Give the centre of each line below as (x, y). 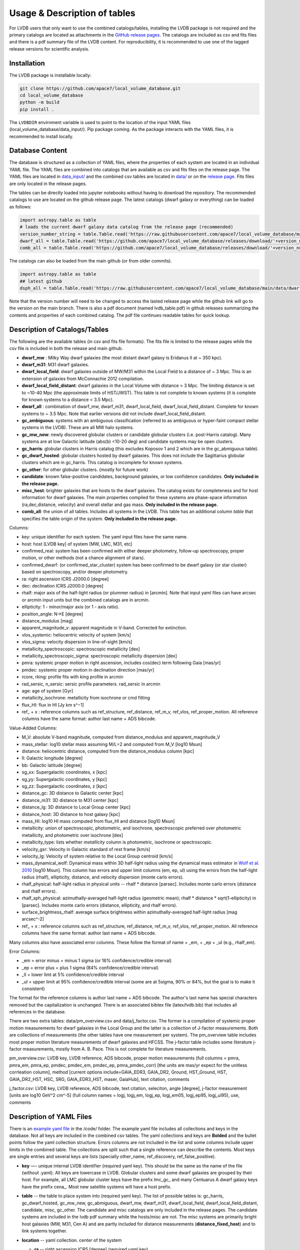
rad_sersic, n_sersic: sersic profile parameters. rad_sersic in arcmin (91, 684)
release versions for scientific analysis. (49, 49)
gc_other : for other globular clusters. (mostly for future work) (85, 469)
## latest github (41, 281)
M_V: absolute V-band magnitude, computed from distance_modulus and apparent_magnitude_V (121, 737)
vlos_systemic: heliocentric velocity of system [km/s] (76, 634)
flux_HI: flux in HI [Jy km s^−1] (53, 704)
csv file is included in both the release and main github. (66, 348)
